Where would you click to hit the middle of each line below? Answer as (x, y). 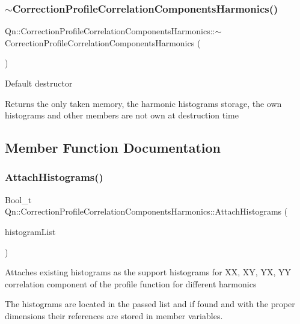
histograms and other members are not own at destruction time (122, 115)
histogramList (30, 231)
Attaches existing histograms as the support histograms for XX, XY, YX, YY (148, 272)
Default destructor (39, 83)
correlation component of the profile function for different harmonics (131, 283)
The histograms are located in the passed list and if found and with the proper (150, 304)
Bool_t (18, 199)
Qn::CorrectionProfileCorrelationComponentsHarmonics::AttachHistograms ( (146, 211)
